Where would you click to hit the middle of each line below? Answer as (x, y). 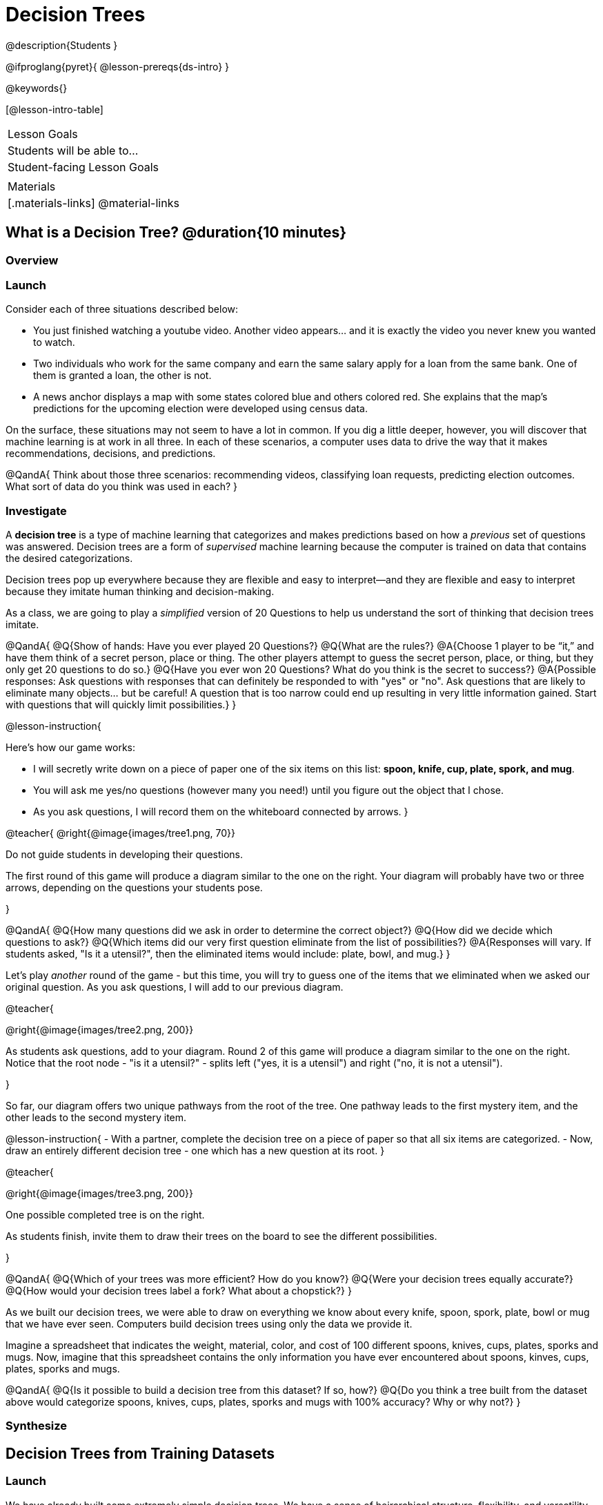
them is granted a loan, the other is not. (122, 376)
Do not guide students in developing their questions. (125, 855)
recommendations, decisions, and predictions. (111, 454)
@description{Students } (62, 45)
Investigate (36, 511)
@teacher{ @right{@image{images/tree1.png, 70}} (120, 833)
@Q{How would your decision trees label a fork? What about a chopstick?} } (179, 1291)
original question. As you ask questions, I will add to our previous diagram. (175, 987)
